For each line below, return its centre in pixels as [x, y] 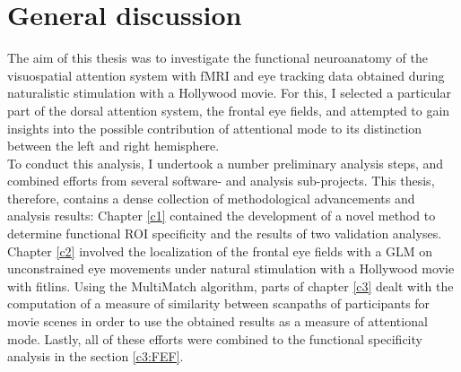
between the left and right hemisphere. [113, 146]
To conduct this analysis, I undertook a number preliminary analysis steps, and [226, 163]
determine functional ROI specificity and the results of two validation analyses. [225, 234]
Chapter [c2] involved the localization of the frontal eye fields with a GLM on [220, 251]
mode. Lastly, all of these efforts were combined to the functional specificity [215, 338]
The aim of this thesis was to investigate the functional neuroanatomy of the [218, 58]
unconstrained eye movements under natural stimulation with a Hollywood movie [231, 268]
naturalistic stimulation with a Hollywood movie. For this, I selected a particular [229, 93]
